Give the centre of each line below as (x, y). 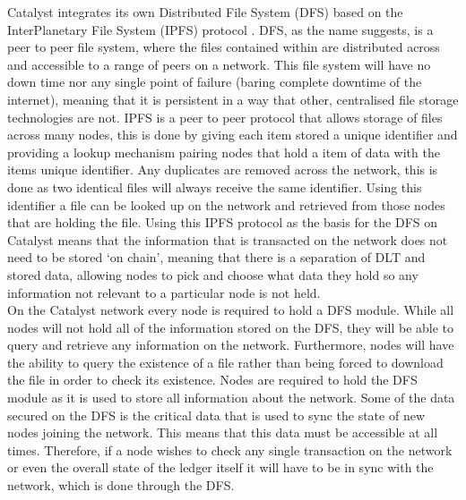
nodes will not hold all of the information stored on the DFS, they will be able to (231, 327)
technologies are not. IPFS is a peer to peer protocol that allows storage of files (225, 117)
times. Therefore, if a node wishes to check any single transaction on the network (230, 449)
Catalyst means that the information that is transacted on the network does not (228, 239)
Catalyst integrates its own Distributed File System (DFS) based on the (205, 12)
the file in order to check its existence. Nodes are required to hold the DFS (212, 380)
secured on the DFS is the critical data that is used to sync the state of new (216, 415)
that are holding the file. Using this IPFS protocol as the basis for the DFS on (223, 222)
